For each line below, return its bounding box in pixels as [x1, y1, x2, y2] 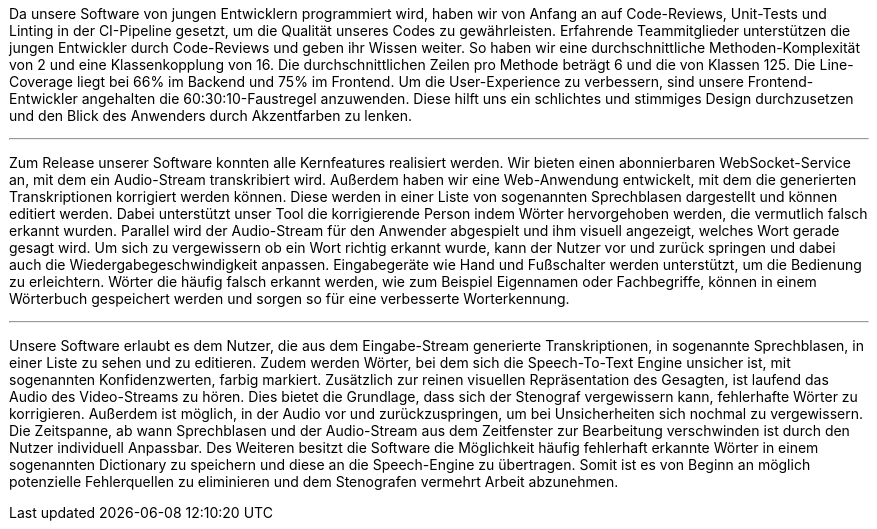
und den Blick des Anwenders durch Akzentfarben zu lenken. [9, 107, 413, 124]
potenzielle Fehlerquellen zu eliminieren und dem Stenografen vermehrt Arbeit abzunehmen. [9, 473, 619, 490]
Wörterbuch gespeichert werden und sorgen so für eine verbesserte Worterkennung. [9, 290, 570, 307]
